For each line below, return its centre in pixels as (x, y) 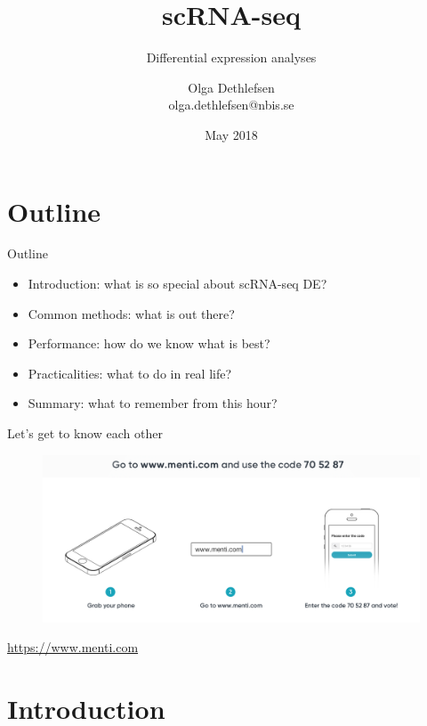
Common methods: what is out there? (131, 313)
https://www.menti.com (73, 647)
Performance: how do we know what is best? (149, 343)
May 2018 (231, 134)
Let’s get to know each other (85, 433)
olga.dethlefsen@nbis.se (231, 105)
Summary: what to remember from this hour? (153, 403)
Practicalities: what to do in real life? (130, 373)
